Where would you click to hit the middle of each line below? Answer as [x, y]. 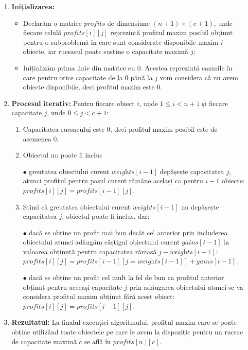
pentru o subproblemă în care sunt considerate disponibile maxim [121, 42]
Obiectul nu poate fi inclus [63, 155]
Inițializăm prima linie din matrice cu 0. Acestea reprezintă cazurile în [128, 67]
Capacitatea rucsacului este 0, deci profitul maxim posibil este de [120, 129]
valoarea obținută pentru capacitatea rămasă [90, 251]
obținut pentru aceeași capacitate [73, 287]
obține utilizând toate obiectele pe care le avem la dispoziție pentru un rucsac [127, 332]
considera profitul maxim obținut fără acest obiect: [99, 296]
